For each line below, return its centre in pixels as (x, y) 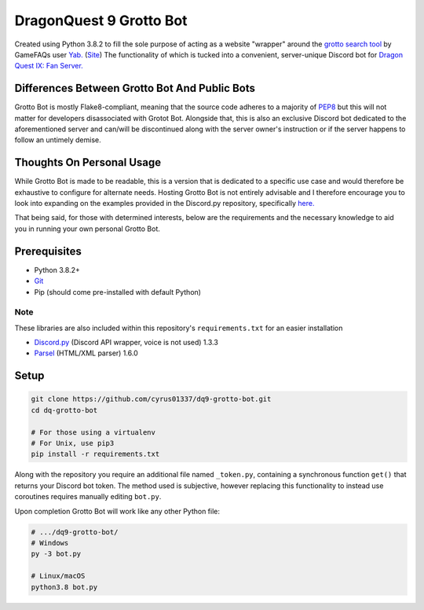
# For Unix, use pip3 (73, 443)
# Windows (50, 543)
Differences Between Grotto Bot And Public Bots (135, 88)
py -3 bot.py (56, 554)
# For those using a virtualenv (93, 432)
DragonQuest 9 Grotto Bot (101, 20)
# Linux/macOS (58, 576)
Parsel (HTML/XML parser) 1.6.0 (86, 353)
